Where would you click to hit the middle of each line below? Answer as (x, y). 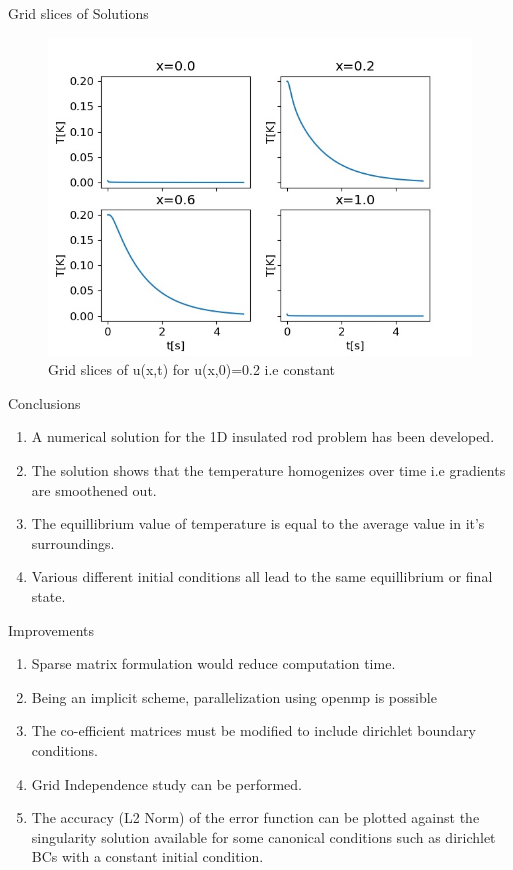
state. (48, 595)
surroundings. (73, 542)
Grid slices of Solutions (78, 13)
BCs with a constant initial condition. (147, 856)
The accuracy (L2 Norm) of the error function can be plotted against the (255, 817)
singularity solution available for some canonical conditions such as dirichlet (263, 836)
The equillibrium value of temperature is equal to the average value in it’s (258, 523)
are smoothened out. (94, 489)
